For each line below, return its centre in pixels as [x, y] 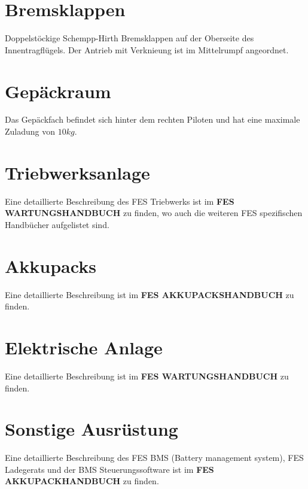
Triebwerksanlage [77, 172]
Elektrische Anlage [84, 347]
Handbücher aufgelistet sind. [57, 224]
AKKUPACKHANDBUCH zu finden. [82, 481]
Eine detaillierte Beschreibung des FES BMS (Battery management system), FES [154, 458]
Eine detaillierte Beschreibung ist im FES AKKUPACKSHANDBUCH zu [150, 294]
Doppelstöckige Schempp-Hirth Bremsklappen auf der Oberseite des [129, 38]
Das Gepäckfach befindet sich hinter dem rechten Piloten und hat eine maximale [153, 119]
